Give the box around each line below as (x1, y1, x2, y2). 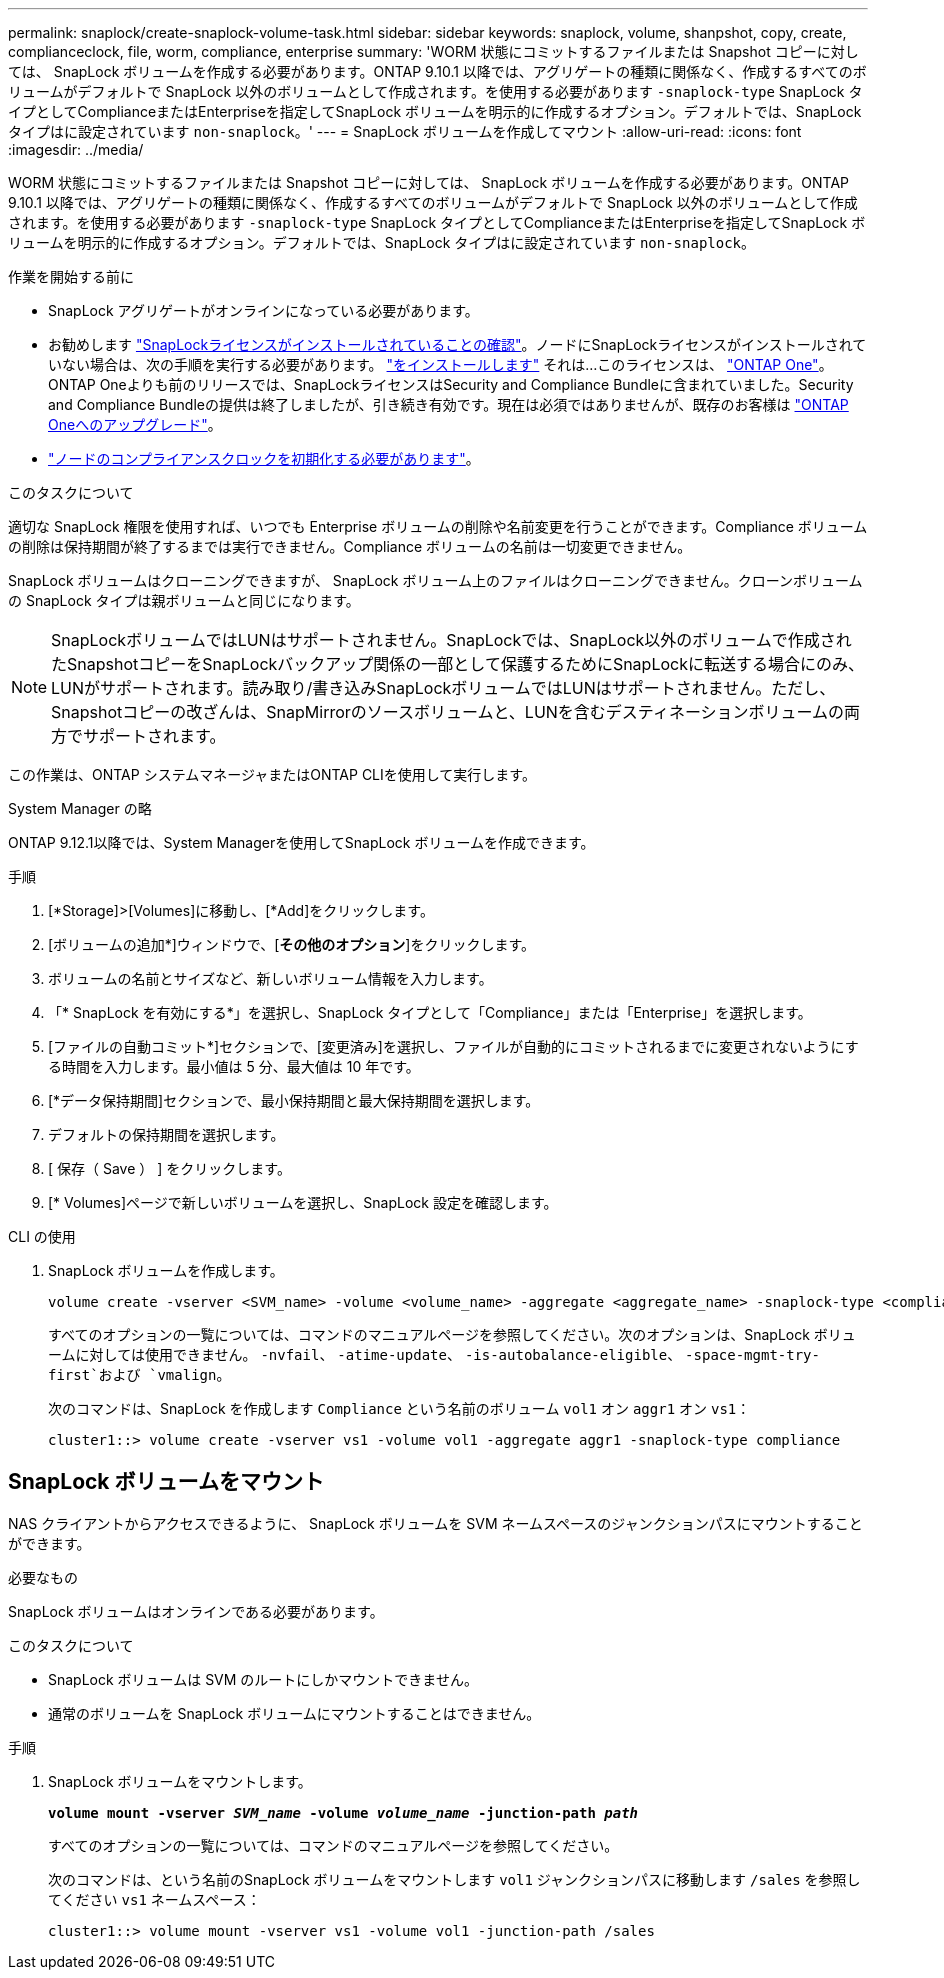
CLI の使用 (8, 1228, 76, 1245)
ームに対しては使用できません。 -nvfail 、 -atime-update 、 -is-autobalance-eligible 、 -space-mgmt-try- (48, 1346, 820, 1363)
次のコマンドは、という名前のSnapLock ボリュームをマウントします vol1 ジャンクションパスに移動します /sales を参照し (48, 1870, 861, 1888)
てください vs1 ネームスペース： (48, 1890, 261, 1908)
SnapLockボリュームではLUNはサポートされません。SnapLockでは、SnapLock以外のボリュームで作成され (51, 630, 852, 650)
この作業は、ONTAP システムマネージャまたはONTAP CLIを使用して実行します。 (8, 766, 536, 783)
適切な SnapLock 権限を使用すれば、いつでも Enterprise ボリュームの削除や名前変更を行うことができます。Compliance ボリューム (8, 518, 868, 535)
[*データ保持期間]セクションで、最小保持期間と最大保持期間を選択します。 (48, 1092, 540, 1109)
